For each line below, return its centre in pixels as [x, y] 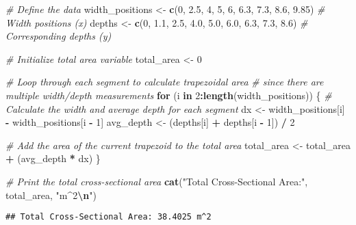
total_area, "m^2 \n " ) [51, 195]
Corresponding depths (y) [59, 36]
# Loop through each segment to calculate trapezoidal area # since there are [165, 82]
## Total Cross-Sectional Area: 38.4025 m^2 [109, 217]
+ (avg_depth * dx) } [53, 158]
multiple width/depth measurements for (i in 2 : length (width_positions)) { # [169, 95]
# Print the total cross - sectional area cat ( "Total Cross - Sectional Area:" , [157, 181]
